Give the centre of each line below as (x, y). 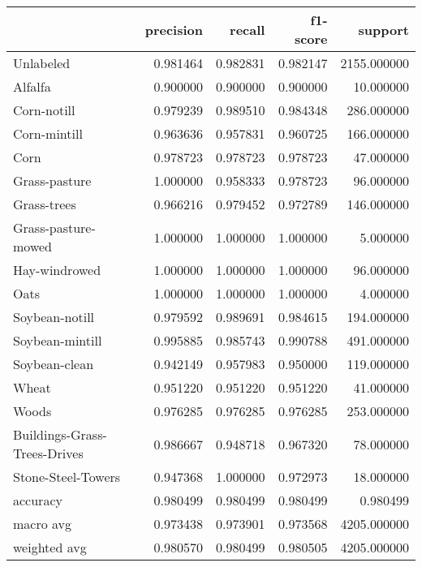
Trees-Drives (48, 453)
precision (174, 29)
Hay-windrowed (57, 270)
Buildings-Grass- (60, 434)
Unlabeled (42, 63)
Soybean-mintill (58, 340)
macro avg (43, 524)
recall (248, 29)
